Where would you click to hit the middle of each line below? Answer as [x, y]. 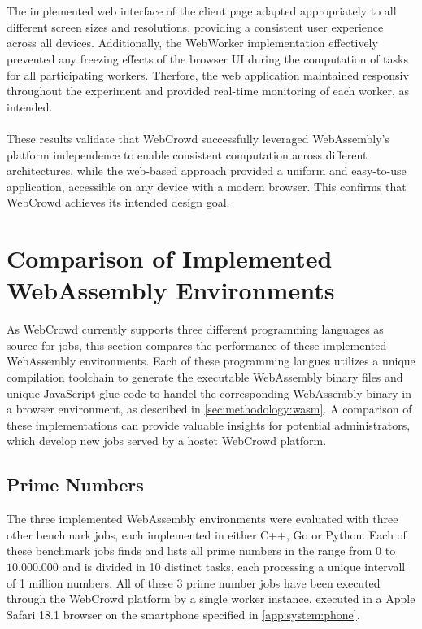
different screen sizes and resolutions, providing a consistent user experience [195, 26]
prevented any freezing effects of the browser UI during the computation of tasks [207, 58]
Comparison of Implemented [170, 258]
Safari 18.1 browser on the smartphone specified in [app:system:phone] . [183, 614]
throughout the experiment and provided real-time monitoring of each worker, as [208, 91]
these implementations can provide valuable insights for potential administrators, [209, 424]
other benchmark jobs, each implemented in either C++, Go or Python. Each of [207, 534]
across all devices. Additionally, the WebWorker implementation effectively [192, 43]
